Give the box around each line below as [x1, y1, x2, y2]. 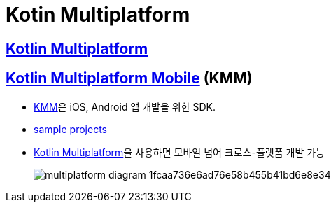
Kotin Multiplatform [6, 3, 190, 27]
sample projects [34, 123, 107, 135]
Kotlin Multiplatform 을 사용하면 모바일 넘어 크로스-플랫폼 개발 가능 [34, 146, 325, 158]
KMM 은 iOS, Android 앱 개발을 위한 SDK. [34, 100, 216, 113]
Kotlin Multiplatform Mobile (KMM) [6, 69, 253, 88]
